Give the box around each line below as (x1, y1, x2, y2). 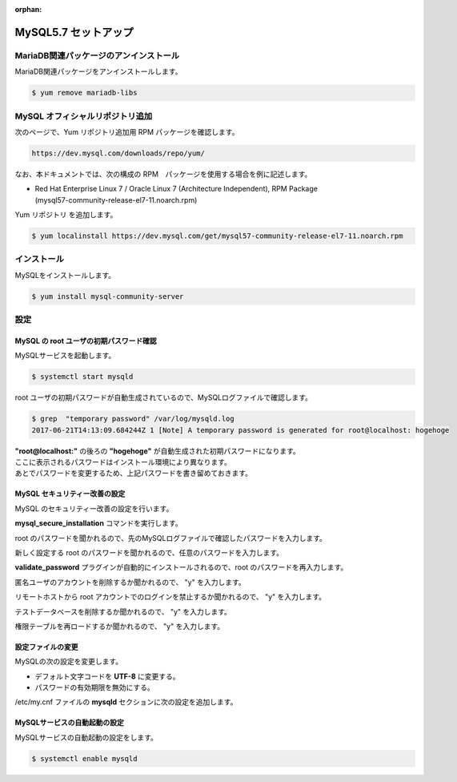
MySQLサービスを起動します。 (14, 351, 116, 361)
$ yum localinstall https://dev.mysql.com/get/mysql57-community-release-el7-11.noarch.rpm (31, 232, 403, 240)
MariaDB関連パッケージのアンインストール (14, 50, 180, 61)
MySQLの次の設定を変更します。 (14, 657, 123, 667)
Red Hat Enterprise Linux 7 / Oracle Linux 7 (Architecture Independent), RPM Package (34, 184, 318, 194)
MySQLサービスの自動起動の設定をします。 (14, 732, 158, 742)
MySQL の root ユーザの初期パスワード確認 (14, 336, 157, 345)
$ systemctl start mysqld (31, 373, 134, 381)
